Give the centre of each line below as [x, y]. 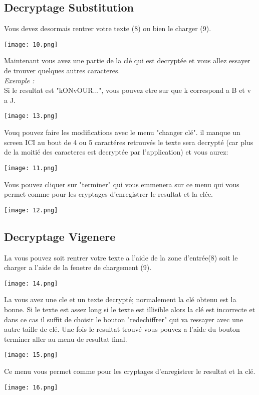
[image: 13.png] [31, 116]
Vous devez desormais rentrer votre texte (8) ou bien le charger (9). [108, 28]
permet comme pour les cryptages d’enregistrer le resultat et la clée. [109, 194]
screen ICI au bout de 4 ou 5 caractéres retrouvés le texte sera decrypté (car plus [129, 142]
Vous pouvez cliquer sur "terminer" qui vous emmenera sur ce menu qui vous [122, 184]
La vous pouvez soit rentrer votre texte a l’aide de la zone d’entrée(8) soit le [121, 257]
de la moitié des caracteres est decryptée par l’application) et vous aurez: [116, 152]
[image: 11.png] [31, 168]
